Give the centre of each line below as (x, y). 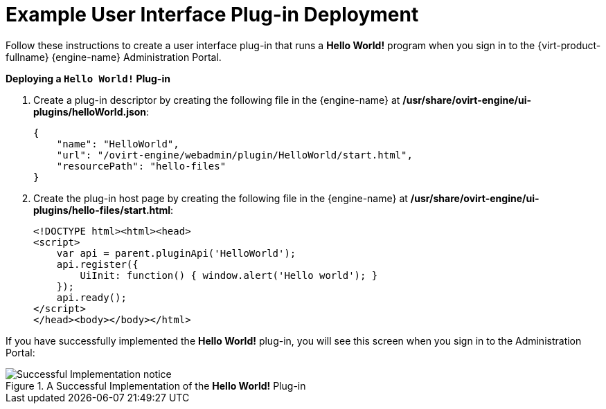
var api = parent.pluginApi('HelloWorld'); (176, 253)
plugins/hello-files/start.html (102, 210)
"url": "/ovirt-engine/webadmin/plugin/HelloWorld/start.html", (234, 155)
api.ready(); (91, 297)
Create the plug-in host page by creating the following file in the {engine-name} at (221, 198)
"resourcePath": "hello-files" (141, 166)
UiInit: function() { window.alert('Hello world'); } (229, 275)
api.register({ (97, 264)
